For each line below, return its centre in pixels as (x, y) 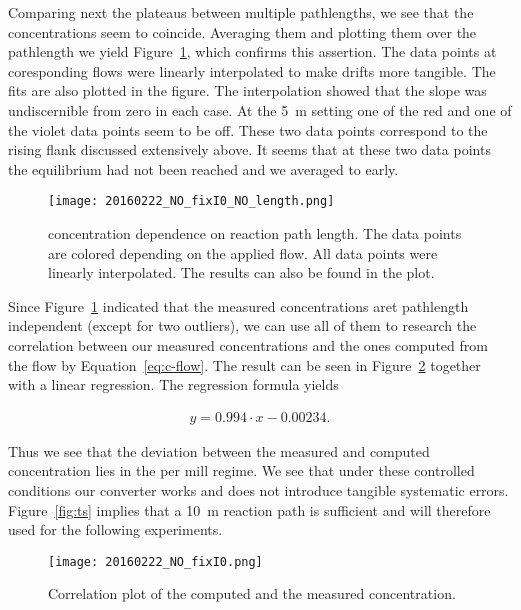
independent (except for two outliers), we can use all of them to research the (242, 325)
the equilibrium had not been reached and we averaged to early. (203, 168)
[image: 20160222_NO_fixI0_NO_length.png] (191, 201)
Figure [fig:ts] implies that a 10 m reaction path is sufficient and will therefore (249, 509)
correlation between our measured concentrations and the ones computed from (248, 344)
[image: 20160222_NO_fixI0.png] (155, 561)
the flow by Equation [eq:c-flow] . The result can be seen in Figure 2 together (244, 364)
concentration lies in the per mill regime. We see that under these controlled (241, 470)
